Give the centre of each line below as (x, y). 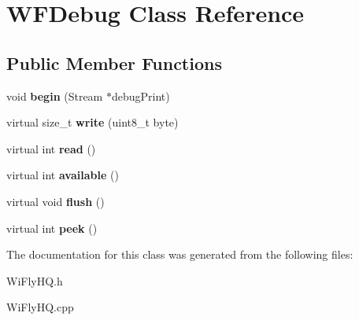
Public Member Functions (114, 63)
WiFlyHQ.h (35, 280)
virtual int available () (63, 175)
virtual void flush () (56, 201)
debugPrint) (141, 96)
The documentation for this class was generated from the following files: (180, 254)
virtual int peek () (52, 228)
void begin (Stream (55, 96)
